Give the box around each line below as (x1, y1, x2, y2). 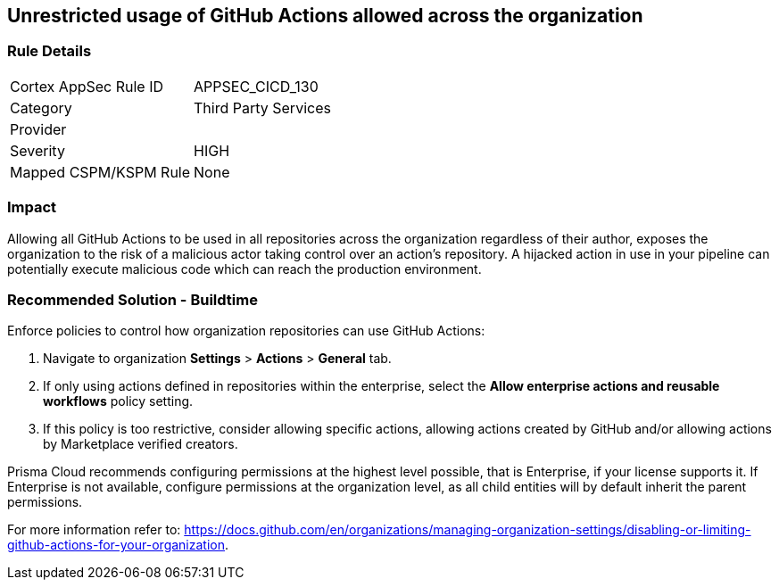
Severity (10, 141, 65, 160)
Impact (7, 198, 57, 217)
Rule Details (7, 42, 92, 61)
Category (10, 98, 72, 117)
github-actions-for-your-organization (7, 537, 225, 553)
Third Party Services (194, 98, 331, 117)
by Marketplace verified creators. (43, 436, 238, 452)
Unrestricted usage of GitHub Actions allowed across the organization (7, 4, 643, 27)
